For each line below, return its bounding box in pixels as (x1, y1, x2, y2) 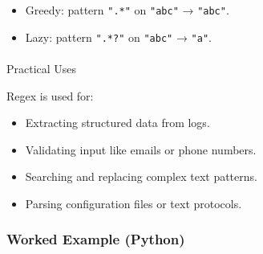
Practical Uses (6, 59, 77, 76)
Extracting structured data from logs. (25, 114, 210, 131)
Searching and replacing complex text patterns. (25, 168, 257, 185)
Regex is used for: (6, 87, 94, 104)
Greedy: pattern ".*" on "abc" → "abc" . (25, 2, 229, 18)
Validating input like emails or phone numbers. (25, 141, 257, 158)
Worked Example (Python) (6, 229, 185, 249)
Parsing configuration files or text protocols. (25, 195, 242, 211)
